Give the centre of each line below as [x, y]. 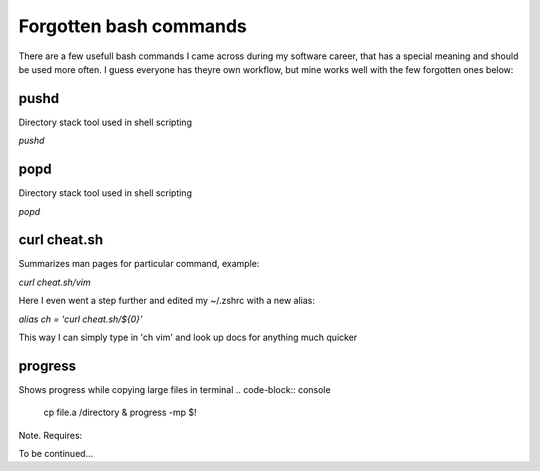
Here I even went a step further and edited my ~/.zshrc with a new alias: [166, 301]
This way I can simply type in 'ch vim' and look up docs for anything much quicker [188, 337]
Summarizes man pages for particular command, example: [139, 264]
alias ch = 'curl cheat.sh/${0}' [81, 319]
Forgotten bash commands [132, 26]
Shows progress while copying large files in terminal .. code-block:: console [174, 389]
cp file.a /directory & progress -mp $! [120, 412]
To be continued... [56, 454]
